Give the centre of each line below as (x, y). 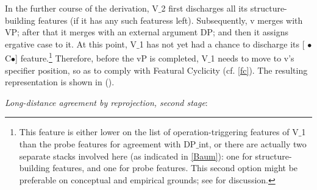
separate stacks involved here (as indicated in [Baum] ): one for (136, 156)
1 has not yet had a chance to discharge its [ (222, 44)
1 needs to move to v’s (252, 58)
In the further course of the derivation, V (82, 8)
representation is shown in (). (60, 82)
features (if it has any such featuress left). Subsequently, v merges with (170, 20)
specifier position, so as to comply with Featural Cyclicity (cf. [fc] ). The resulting (156, 70)
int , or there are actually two (253, 144)
